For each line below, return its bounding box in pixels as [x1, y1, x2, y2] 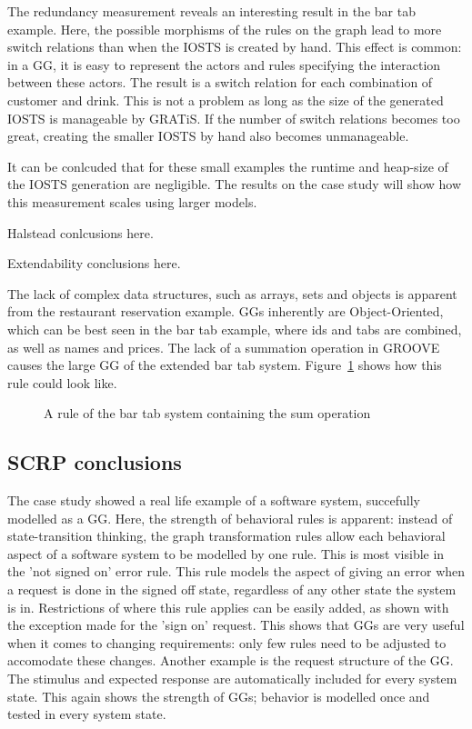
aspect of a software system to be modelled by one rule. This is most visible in [7, 544, 445, 563]
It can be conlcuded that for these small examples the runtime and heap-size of [7, 156, 448, 175]
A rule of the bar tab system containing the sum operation [44, 404, 371, 423]
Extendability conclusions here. [7, 254, 181, 273]
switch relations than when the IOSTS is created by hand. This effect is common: [7, 37, 462, 56]
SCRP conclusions [7, 448, 182, 476]
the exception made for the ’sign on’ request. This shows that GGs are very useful [7, 615, 465, 634]
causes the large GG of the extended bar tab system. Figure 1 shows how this [7, 355, 442, 374]
